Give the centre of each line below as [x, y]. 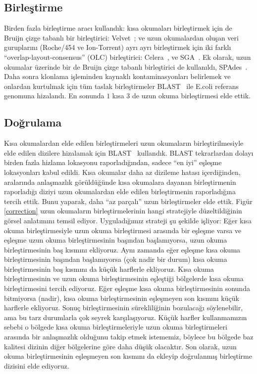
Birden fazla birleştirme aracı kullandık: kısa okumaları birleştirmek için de [118, 28]
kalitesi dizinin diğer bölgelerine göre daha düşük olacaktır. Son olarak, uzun [120, 346]
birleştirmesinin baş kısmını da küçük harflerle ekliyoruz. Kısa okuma [109, 269]
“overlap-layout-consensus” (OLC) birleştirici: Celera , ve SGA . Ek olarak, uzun [128, 57]
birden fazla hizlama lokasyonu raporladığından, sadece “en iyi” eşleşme [113, 162]
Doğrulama [33, 122]
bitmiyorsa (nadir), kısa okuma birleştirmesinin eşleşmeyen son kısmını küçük [122, 298]
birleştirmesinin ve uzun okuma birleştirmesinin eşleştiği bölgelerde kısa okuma [124, 278]
